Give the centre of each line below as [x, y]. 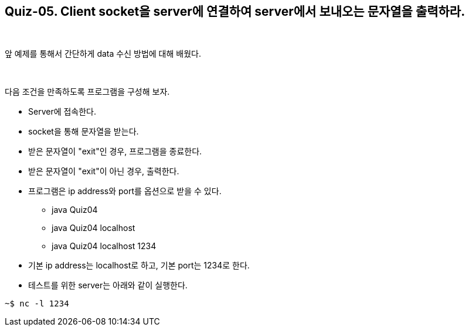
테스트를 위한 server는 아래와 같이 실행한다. [108, 285]
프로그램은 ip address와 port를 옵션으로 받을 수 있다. [125, 191]
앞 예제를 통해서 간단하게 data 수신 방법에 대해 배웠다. [103, 54]
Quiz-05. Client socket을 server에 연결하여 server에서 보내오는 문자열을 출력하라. [235, 11]
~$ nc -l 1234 [37, 304]
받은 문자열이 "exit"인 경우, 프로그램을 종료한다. [115, 151]
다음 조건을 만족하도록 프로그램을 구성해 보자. [87, 92]
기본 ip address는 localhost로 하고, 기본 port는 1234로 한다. [139, 266]
